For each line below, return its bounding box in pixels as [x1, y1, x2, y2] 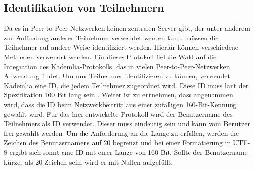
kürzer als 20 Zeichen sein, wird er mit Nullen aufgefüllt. [4, 156, 173, 167]
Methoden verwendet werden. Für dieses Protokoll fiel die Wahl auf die [4, 51, 217, 61]
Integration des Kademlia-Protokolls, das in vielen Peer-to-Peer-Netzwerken [4, 61, 230, 71]
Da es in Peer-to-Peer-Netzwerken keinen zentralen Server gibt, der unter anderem [4, 23, 250, 33]
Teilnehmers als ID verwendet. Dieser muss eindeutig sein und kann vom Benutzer [4, 118, 250, 129]
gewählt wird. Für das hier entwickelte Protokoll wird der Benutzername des [4, 109, 233, 119]
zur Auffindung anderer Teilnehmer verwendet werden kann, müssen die [4, 32, 219, 42]
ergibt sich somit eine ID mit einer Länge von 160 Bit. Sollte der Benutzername [9, 147, 248, 157]
